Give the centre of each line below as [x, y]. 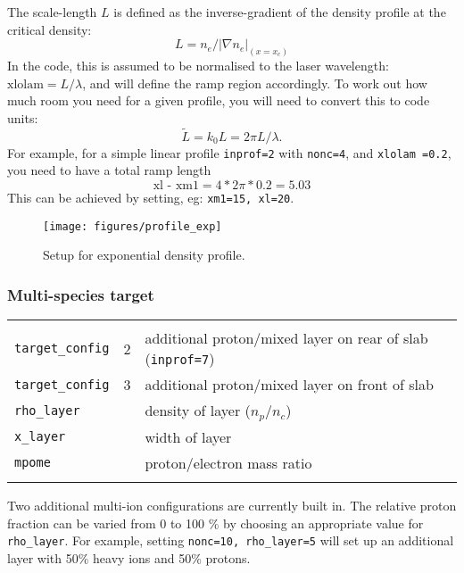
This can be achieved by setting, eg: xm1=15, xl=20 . [151, 197]
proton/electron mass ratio [228, 462]
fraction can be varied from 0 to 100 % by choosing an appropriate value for [215, 523]
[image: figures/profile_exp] [133, 226]
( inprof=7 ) [180, 359]
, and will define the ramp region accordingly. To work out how [255, 83]
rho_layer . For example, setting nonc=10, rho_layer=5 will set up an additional [231, 540]
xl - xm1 [176, 185]
